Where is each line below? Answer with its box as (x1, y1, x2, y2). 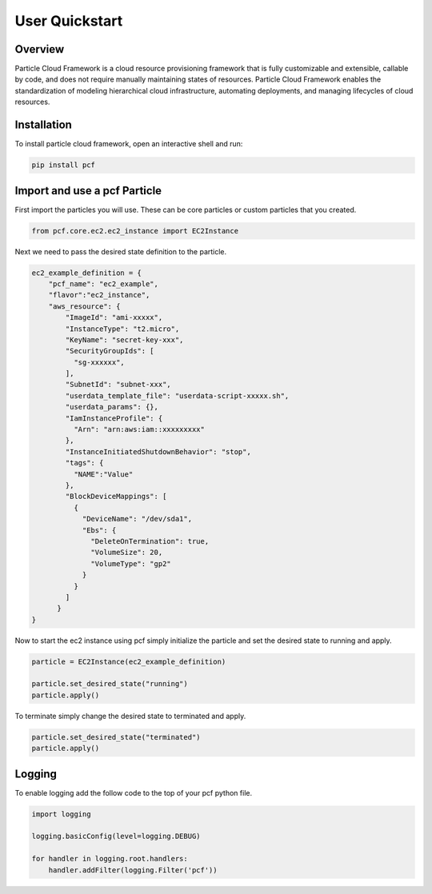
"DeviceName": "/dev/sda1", (82, 514, 192, 524)
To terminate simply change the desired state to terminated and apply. (14, 711, 246, 720)
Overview (14, 42, 65, 56)
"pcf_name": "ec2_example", (48, 279, 159, 288)
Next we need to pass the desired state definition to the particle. (14, 246, 227, 256)
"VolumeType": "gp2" (90, 559, 171, 568)
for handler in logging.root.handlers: (31, 854, 188, 864)
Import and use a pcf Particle (14, 184, 162, 198)
